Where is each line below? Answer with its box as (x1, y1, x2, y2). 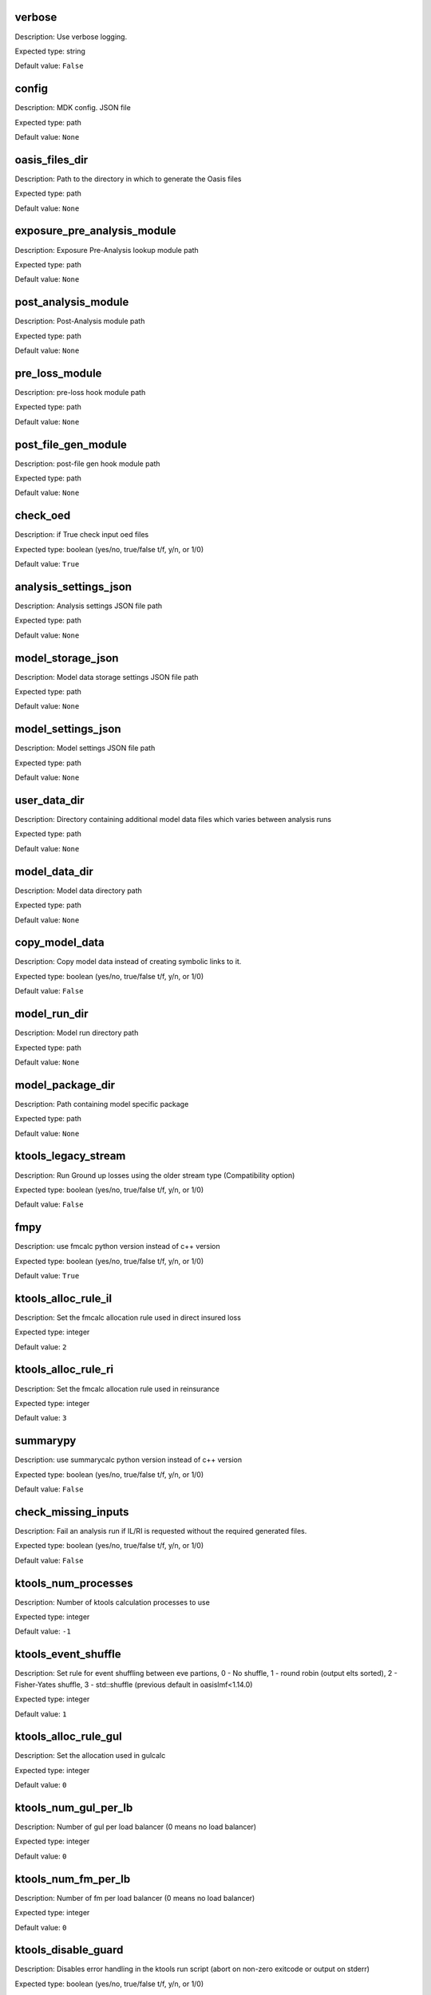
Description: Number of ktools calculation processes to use (14, 1597, 211, 1607)
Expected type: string (14, 46, 85, 56)
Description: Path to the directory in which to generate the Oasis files (14, 174, 242, 184)
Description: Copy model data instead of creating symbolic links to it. (14, 957, 242, 966)
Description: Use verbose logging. (14, 32, 128, 41)
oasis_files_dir (14, 152, 89, 167)
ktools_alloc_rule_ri (14, 1363, 114, 1377)
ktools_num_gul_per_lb (14, 1801, 133, 1815)
